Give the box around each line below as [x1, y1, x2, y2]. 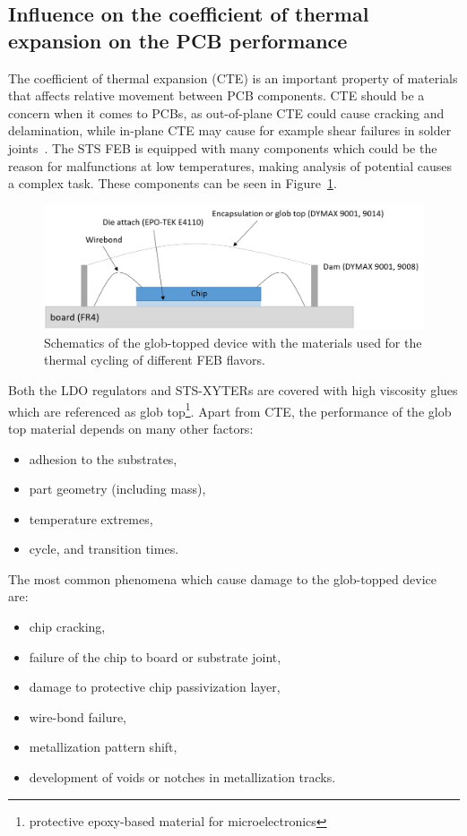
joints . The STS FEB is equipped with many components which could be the [8, 138, 437, 157]
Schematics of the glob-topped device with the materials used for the [44, 332, 422, 351]
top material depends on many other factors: [8, 418, 254, 437]
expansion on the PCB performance [8, 26, 348, 54]
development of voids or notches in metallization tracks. [29, 768, 336, 787]
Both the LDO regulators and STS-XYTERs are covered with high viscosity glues [8, 381, 458, 400]
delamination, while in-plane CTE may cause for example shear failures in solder [8, 121, 452, 140]
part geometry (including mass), [29, 479, 206, 498]
